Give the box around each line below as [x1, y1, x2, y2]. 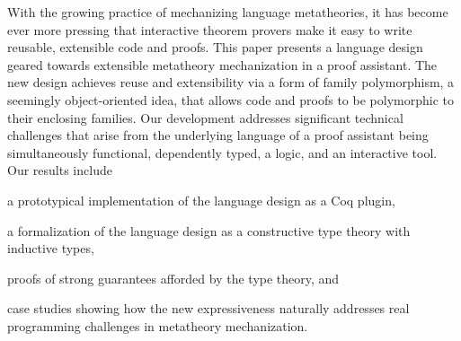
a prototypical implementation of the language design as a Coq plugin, [7, 190, 395, 209]
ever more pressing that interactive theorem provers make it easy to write [7, 20, 412, 39]
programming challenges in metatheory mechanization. [7, 316, 308, 335]
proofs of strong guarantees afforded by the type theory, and [7, 268, 340, 287]
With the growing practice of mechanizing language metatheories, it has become [7, 3, 448, 21]
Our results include [7, 161, 112, 179]
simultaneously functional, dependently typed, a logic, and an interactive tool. [7, 143, 438, 162]
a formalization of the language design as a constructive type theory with [7, 221, 411, 240]
